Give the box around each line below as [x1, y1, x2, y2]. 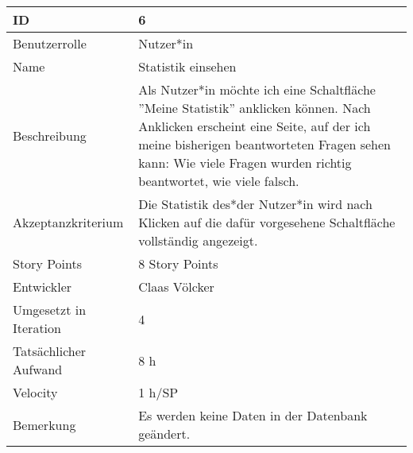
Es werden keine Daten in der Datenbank [138, 406, 368, 424]
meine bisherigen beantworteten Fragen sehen [138, 135, 392, 153]
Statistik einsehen [138, 57, 237, 75]
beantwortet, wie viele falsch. [138, 172, 299, 190]
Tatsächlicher [13, 342, 87, 360]
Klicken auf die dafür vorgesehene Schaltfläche [138, 213, 396, 231]
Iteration [13, 319, 61, 337]
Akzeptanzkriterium [13, 213, 124, 231]
